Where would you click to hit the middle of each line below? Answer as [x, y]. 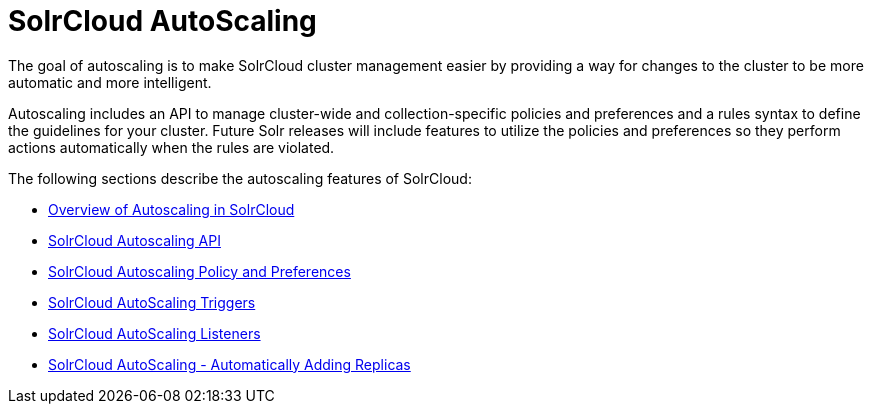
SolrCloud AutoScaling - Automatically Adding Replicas [229, 364]
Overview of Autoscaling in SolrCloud [171, 209]
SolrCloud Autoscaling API [134, 240]
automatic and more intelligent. [110, 82]
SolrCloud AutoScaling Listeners [154, 333]
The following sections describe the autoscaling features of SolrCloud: [240, 178]
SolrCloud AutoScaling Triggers [152, 302]
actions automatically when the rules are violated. [171, 147]
